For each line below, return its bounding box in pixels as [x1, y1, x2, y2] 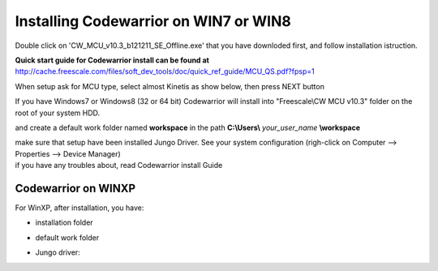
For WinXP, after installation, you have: [15, 203, 144, 213]
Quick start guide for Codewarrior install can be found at [15, 55, 210, 65]
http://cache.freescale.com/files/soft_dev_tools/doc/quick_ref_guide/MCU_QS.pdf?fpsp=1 [15, 67, 316, 76]
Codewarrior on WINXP [15, 181, 136, 195]
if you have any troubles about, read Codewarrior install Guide [15, 161, 223, 170]
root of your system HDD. [15, 108, 101, 118]
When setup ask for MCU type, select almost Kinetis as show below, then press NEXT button [15, 81, 324, 91]
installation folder [35, 217, 93, 227]
